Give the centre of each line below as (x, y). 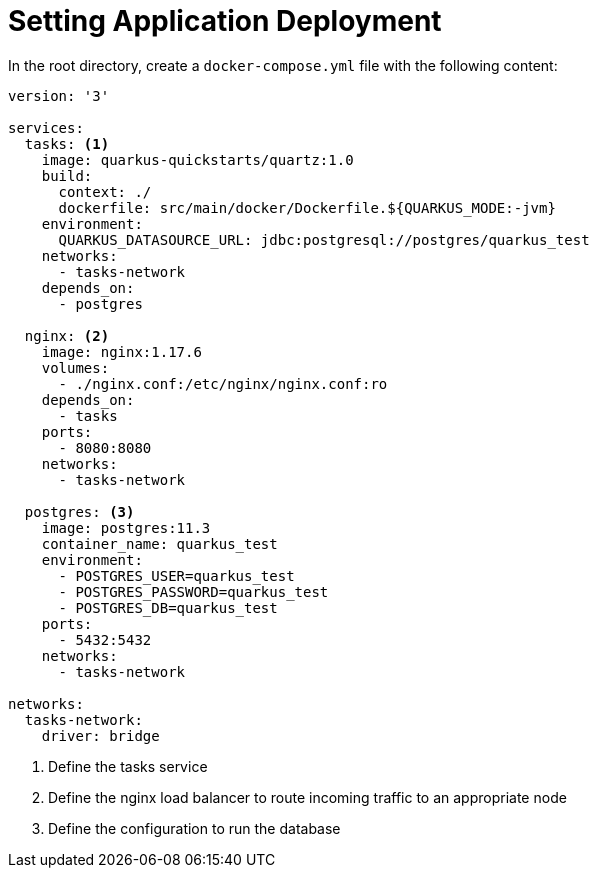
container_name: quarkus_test (159, 543)
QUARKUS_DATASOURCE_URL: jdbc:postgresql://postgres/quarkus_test (324, 239)
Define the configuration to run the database (194, 828)
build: (67, 175)
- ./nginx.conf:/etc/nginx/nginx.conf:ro (223, 383)
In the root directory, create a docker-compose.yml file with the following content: (283, 65)
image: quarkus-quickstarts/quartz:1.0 (197, 159)
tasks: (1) (67, 143)
